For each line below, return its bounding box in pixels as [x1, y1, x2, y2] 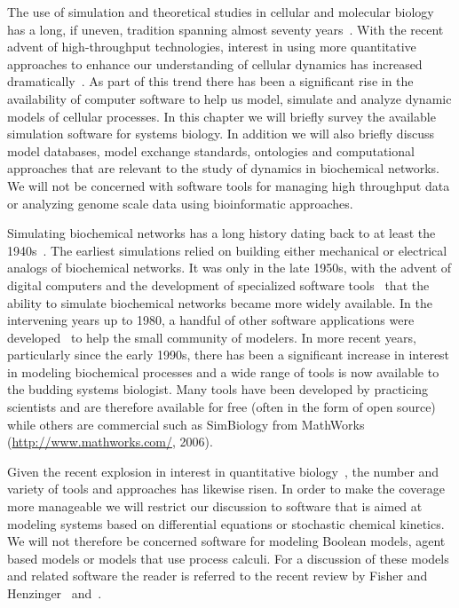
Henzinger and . [7, 584, 102, 602]
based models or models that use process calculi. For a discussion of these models [7, 549, 449, 567]
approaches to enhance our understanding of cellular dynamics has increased [7, 54, 423, 73]
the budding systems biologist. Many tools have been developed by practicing [7, 380, 429, 399]
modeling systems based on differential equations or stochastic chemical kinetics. [7, 514, 445, 533]
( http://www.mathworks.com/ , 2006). [7, 432, 213, 451]
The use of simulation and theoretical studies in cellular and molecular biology [7, 3, 434, 20]
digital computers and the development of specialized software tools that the [7, 275, 430, 294]
